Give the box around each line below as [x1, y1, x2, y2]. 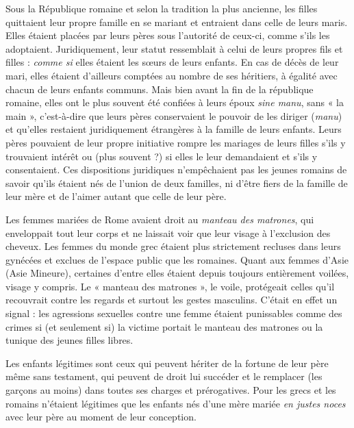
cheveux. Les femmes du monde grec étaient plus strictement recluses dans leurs [5, 239, 341, 253]
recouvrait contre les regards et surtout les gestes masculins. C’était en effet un [5, 292, 338, 307]
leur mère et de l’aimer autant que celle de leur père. [5, 189, 227, 203]
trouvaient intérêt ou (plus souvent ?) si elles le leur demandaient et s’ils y [5, 149, 318, 163]
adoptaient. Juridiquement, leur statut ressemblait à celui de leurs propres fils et [5, 41, 343, 55]
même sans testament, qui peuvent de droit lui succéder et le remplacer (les [5, 369, 323, 383]
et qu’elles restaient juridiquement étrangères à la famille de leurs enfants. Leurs [5, 122, 342, 136]
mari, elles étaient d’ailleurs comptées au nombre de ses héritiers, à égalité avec [5, 68, 338, 82]
